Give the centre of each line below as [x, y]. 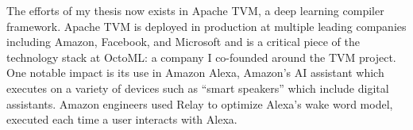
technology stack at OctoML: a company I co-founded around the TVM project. [201, 57]
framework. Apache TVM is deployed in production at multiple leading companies [206, 26]
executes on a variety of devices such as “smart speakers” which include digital [198, 88]
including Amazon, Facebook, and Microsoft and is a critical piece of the [183, 42]
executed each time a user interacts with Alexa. [122, 119]
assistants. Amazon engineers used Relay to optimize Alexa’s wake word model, [200, 103]
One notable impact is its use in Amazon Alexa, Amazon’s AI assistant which [195, 73]
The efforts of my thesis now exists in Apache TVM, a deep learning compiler [195, 10]
